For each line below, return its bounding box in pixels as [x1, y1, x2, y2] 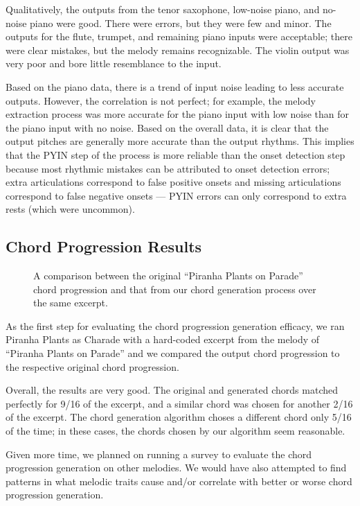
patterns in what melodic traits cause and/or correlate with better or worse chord [6, 473, 352, 488]
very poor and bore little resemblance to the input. [6, 56, 222, 71]
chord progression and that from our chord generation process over [33, 281, 316, 296]
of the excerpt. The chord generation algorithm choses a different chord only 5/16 [6, 410, 352, 424]
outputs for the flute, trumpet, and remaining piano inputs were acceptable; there [6, 29, 352, 44]
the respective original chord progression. [6, 359, 179, 374]
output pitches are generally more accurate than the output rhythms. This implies [6, 134, 354, 148]
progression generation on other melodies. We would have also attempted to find [6, 460, 347, 475]
